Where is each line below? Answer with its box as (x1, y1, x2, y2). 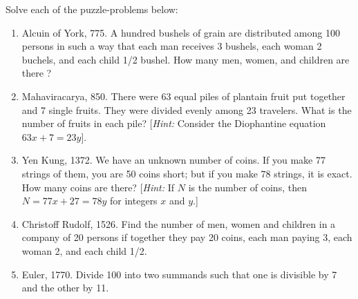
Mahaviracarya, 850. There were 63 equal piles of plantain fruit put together (21, 88, 346, 103)
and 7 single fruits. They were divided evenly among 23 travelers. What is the (21, 102, 352, 117)
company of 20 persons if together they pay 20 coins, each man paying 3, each (21, 230, 352, 244)
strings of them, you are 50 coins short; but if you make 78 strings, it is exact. (21, 166, 352, 180)
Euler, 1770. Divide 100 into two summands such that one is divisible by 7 (21, 267, 337, 281)
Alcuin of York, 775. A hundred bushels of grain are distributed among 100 (21, 25, 340, 39)
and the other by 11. (21, 280, 109, 295)
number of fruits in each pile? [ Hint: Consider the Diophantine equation (21, 116, 326, 131)
